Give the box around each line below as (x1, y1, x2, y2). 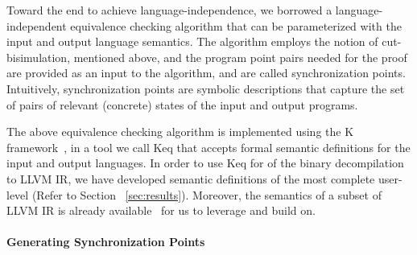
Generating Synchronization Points (6, 233, 205, 250)
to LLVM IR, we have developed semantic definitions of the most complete (6, 170, 375, 187)
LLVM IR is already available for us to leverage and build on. (6, 202, 316, 219)
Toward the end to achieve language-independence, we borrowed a (6, 2, 332, 18)
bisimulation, (6, 48, 71, 65)
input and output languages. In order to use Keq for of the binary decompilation (6, 154, 404, 171)
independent (6, 17, 67, 34)
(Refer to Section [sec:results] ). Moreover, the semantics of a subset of (31, 186, 382, 203)
